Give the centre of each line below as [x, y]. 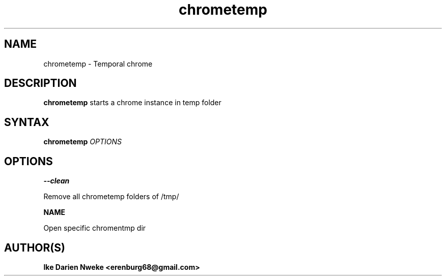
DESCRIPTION [40, 83]
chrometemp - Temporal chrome [98, 64]
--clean [57, 181]
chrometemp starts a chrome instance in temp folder [132, 103]
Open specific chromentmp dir [95, 228]
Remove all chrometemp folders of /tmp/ [111, 197]
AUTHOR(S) [35, 247]
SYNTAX [27, 122]
